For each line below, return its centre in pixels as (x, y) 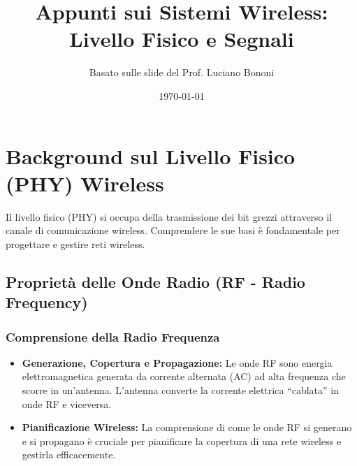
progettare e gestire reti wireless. (75, 243)
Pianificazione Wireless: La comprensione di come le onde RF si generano (187, 427)
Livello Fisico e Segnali (182, 39)
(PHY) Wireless (85, 183)
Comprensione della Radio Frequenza (113, 336)
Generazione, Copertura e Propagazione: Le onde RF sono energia (177, 362)
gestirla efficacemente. (69, 454)
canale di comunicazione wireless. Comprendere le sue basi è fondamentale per (173, 230)
